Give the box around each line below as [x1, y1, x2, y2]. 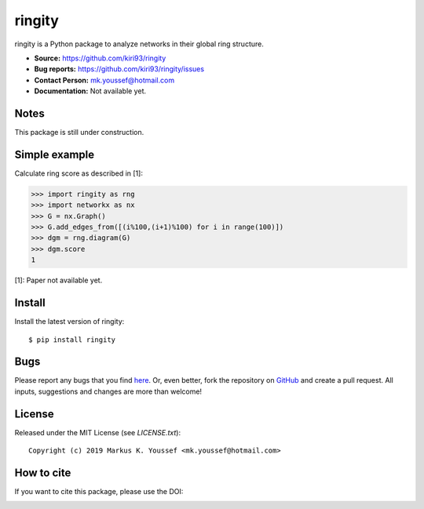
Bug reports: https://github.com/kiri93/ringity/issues [34, 64, 204, 74]
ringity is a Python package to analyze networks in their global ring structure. [14, 39, 265, 49]
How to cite [14, 466, 71, 479]
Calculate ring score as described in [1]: [14, 169, 143, 178]
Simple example [14, 147, 95, 161]
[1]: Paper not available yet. [14, 275, 103, 285]
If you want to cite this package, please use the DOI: [14, 487, 184, 496]
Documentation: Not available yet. [34, 86, 147, 96]
